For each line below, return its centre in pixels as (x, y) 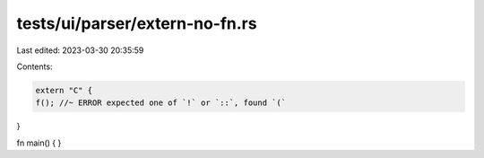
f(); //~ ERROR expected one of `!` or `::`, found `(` (161, 103)
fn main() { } (39, 143)
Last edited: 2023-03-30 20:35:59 (80, 50)
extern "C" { (64, 90)
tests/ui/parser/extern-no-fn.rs (137, 23)
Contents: (35, 66)
